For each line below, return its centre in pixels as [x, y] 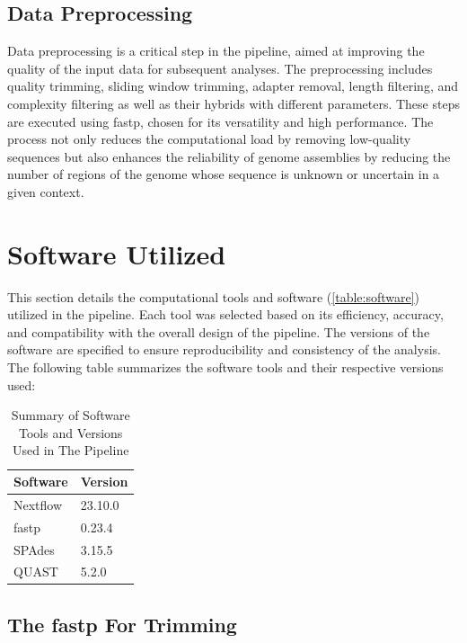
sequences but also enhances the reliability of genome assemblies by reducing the [229, 156]
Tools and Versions [71, 432]
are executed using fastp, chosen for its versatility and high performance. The [220, 121]
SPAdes [34, 549]
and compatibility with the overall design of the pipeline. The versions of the [219, 331]
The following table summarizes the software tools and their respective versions [225, 367]
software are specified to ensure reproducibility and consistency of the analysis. [224, 349]
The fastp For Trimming [122, 624]
